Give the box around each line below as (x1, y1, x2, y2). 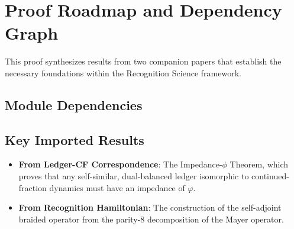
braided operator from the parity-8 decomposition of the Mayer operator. (18, 212, 284, 225)
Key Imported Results (5, 130, 144, 149)
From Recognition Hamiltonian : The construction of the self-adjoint (18, 201, 282, 214)
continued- (251, 170, 289, 182)
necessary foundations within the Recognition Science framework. (5, 66, 241, 79)
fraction (18, 181, 47, 193)
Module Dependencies (5, 95, 143, 114)
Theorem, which (230, 158, 289, 170)
